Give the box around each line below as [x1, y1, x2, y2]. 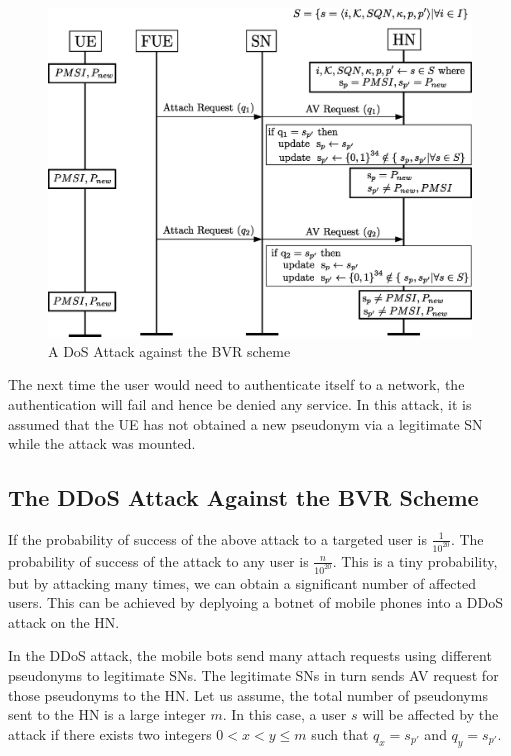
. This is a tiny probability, [332, 550, 498, 571]
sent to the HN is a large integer [8, 704, 206, 725]
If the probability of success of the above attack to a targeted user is [8, 528, 427, 549]
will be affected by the [362, 704, 499, 725]
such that [311, 723, 369, 744]
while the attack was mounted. [8, 433, 196, 454]
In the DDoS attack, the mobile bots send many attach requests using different [8, 645, 492, 666]
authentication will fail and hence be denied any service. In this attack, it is [8, 393, 472, 414]
